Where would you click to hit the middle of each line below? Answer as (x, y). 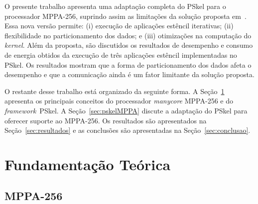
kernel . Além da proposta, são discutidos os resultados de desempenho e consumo (129, 45)
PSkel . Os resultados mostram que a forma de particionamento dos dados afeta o (128, 64)
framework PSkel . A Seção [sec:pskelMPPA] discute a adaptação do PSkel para (126, 110)
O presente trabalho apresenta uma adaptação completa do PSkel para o (115, 6)
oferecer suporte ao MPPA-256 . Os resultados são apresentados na (106, 120)
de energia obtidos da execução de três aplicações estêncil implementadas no (121, 54)
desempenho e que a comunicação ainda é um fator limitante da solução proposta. (129, 74)
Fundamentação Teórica (88, 164)
